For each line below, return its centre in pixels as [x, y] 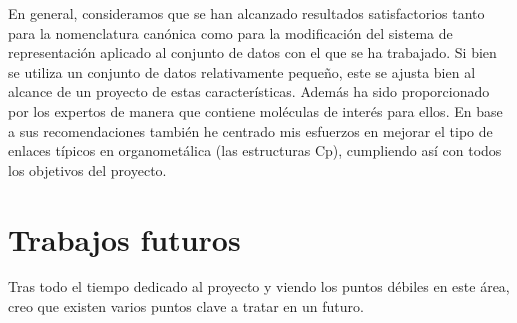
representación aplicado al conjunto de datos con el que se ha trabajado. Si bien [252, 52]
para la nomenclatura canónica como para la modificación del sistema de [230, 32]
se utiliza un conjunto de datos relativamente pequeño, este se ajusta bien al [242, 71]
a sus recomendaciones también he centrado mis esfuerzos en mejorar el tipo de [250, 130]
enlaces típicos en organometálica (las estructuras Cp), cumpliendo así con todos [255, 150]
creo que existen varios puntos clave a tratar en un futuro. [186, 306]
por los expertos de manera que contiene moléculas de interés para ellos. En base [255, 110]
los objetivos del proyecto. [87, 169]
